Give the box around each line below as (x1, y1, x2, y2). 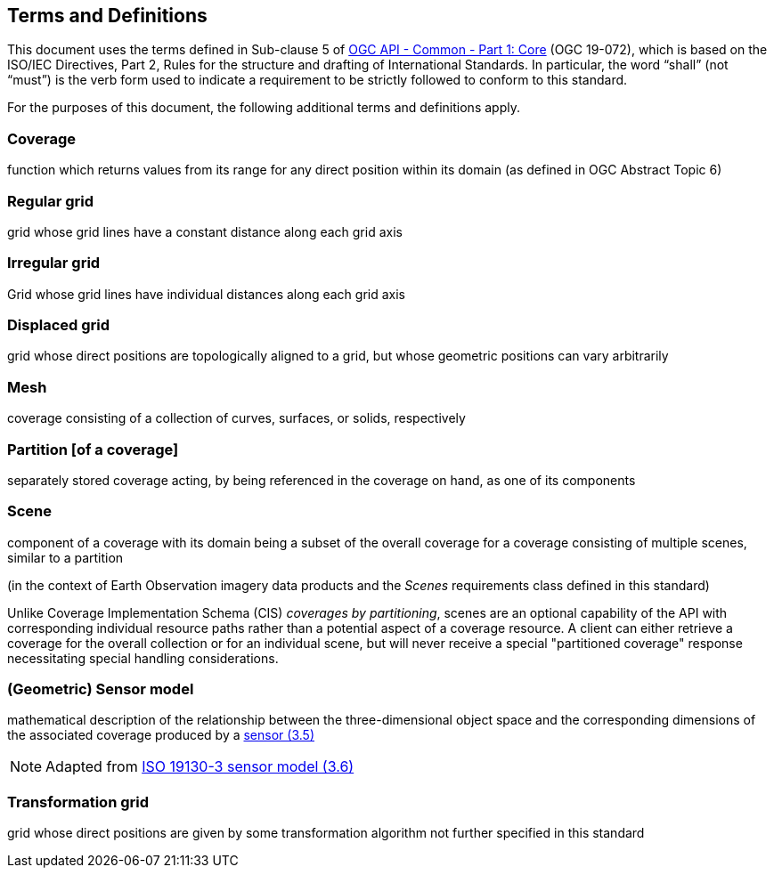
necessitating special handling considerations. (7, 650, 279, 666)
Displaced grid (7, 316, 110, 335)
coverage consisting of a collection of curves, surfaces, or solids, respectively (7, 410, 466, 426)
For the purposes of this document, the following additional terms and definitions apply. (7, 100, 520, 116)
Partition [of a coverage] (7, 440, 179, 458)
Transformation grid (7, 792, 150, 811)
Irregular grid (7, 254, 101, 272)
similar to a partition (7, 549, 124, 565)
